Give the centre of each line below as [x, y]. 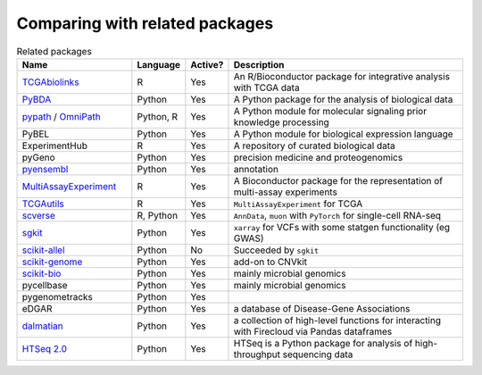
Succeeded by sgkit [276, 250]
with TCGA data [266, 87]
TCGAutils [43, 204]
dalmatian [42, 326]
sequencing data [318, 354]
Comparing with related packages [145, 23]
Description [259, 64]
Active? [207, 64]
